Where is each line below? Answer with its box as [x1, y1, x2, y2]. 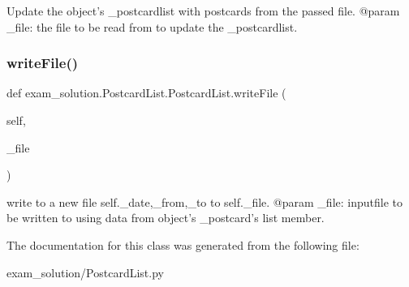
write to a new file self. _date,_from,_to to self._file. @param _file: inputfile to [6, 193, 403, 210]
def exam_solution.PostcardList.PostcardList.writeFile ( [6, 84, 286, 101]
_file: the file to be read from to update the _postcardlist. [6, 18, 298, 35]
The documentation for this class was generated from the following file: [6, 236, 359, 253]
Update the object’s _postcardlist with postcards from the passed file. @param [6, 2, 400, 19]
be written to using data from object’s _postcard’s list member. [6, 209, 325, 226]
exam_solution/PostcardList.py [6, 263, 164, 281]
